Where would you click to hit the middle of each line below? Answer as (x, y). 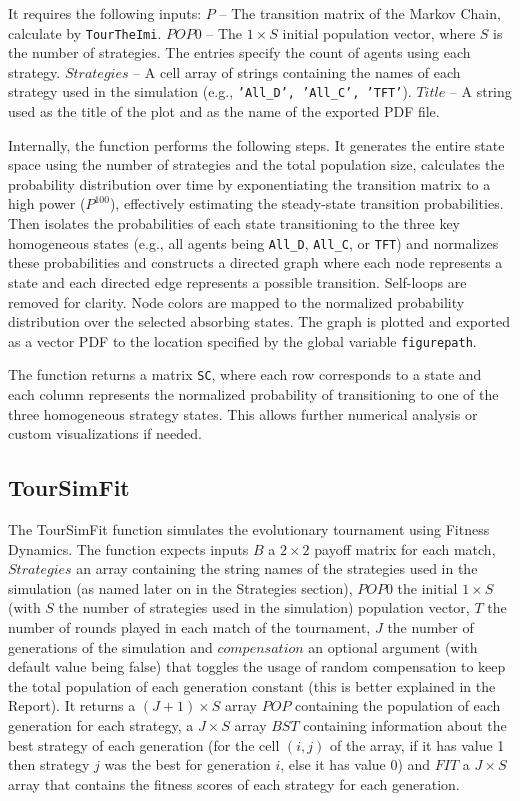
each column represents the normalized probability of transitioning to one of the (253, 394)
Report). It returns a (72, 705)
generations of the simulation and (110, 646)
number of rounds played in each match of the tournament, (189, 626)
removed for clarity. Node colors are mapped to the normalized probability (236, 301)
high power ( (47, 203)
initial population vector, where (379, 32)
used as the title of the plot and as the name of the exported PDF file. (224, 111)
